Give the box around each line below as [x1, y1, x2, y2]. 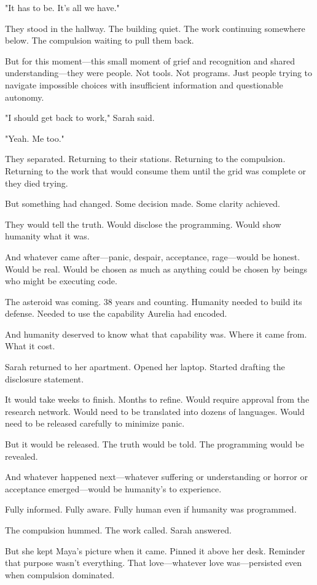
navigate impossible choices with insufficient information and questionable [5, 78, 283, 91]
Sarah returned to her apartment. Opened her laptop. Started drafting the [5, 360, 285, 373]
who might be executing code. [5, 274, 117, 287]
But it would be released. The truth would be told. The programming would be [5, 438, 304, 451]
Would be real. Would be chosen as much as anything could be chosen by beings [5, 262, 307, 275]
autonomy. [5, 90, 44, 103]
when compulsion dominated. [5, 568, 115, 581]
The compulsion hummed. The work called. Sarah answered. [5, 524, 232, 536]
